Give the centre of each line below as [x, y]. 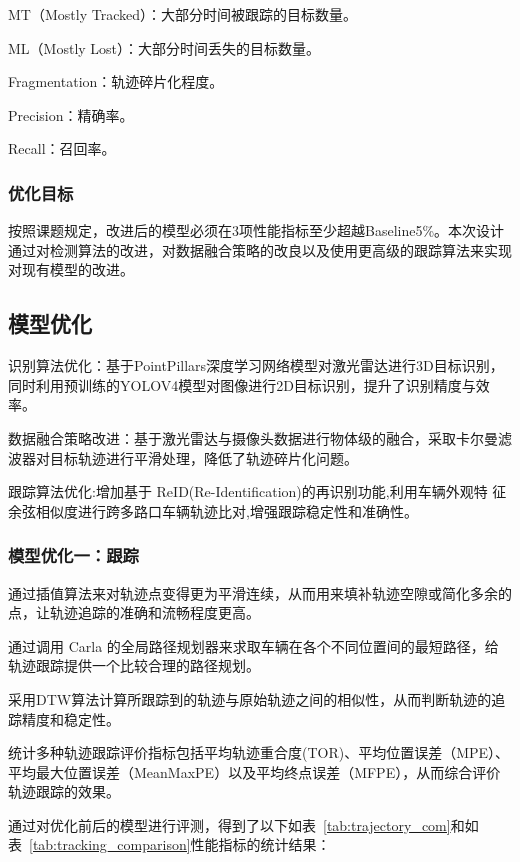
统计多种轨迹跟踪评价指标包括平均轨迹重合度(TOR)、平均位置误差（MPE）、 [259, 752]
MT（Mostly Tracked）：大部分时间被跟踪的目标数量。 [182, 14]
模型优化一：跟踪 [73, 555]
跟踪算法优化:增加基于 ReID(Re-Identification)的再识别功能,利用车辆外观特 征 [257, 491]
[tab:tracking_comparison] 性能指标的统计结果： [180, 844]
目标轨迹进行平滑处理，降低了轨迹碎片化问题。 [203, 457]
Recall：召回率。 [62, 148]
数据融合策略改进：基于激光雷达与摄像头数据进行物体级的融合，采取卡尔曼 [253, 437]
